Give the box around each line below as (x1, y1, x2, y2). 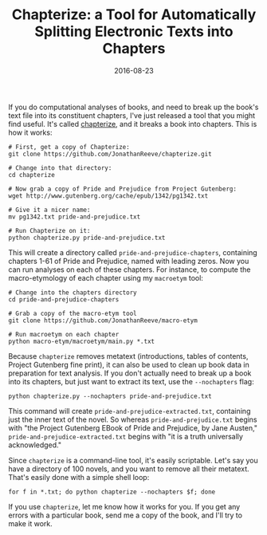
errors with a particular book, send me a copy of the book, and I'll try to (8, 510, 243, 520)
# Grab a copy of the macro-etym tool (8, 309, 137, 317)
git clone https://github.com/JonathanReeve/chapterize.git (8, 150, 213, 158)
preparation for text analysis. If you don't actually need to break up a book (8, 368, 252, 378)
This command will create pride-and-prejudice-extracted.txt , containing (8, 406, 251, 415)
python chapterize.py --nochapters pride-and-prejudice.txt (8, 392, 213, 400)
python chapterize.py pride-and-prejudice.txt (8, 234, 166, 242)
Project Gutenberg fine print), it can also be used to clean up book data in (8, 360, 249, 369)
